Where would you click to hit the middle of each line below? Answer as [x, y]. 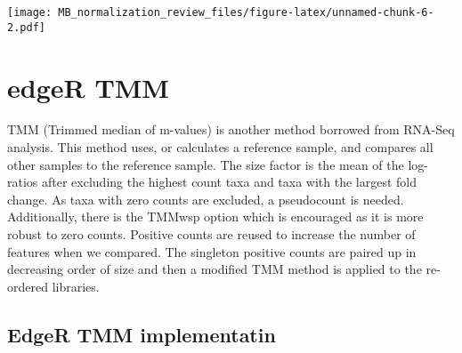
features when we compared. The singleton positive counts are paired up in [212, 251]
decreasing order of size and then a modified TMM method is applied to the [215, 269]
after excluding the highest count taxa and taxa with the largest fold [230, 182]
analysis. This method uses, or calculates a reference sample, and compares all [220, 147]
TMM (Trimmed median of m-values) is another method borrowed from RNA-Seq [231, 129]
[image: [30, 12]
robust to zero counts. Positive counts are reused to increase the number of [211, 234]
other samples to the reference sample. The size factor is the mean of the [206, 164]
